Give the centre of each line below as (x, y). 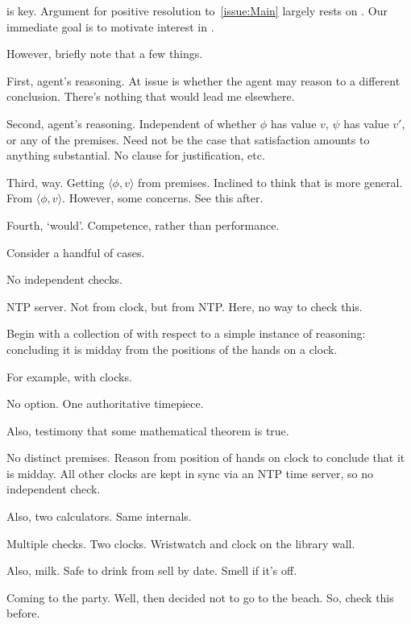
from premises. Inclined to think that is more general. (270, 182)
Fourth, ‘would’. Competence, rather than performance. (143, 225)
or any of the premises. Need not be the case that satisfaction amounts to (188, 139)
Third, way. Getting (56, 182)
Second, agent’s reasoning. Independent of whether (132, 123)
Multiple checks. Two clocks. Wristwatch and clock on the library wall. (181, 543)
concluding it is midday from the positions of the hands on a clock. (172, 349)
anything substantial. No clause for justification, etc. (136, 155)
